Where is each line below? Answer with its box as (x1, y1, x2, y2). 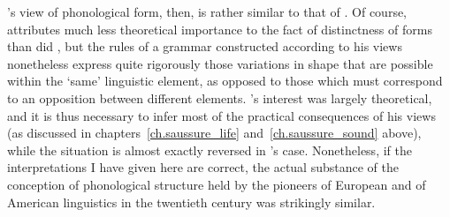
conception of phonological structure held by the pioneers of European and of (7, 175, 426, 193)
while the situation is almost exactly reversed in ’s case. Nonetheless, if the (7, 140, 412, 159)
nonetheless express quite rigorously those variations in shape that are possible (7, 54, 433, 72)
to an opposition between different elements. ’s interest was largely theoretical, (7, 88, 432, 107)
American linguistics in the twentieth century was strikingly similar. (7, 192, 376, 211)
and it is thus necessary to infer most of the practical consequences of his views (7, 106, 436, 124)
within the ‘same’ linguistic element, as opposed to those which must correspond (7, 71, 443, 90)
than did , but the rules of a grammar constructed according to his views (7, 37, 402, 56)
